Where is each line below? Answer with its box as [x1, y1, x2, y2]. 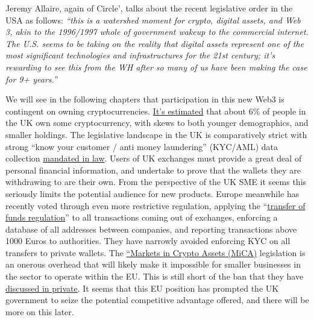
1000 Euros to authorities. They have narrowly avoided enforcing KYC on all [5, 234, 290, 247]
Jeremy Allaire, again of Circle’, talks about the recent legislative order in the [5, 2, 293, 14]
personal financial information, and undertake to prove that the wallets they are [5, 163, 301, 176]
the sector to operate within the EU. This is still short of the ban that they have [5, 270, 304, 283]
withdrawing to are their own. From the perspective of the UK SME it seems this [5, 175, 307, 188]
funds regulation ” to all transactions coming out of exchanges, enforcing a [5, 211, 278, 224]
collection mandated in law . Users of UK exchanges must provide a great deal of [5, 152, 302, 165]
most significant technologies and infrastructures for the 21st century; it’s [5, 49, 275, 61]
